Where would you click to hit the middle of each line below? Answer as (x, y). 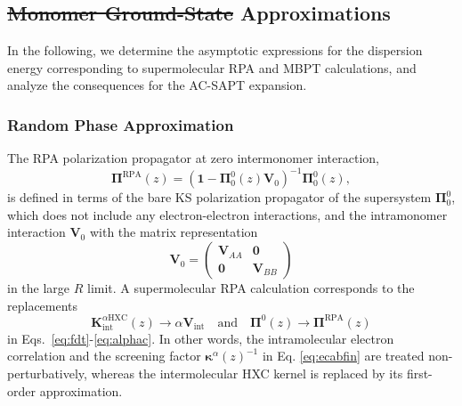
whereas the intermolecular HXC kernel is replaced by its (247, 373)
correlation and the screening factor (104, 356)
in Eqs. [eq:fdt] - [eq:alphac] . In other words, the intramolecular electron (201, 338)
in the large (39, 288)
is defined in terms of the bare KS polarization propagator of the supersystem (219, 197)
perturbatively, (47, 373)
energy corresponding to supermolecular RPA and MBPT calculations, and (212, 67)
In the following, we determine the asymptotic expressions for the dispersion (215, 50)
